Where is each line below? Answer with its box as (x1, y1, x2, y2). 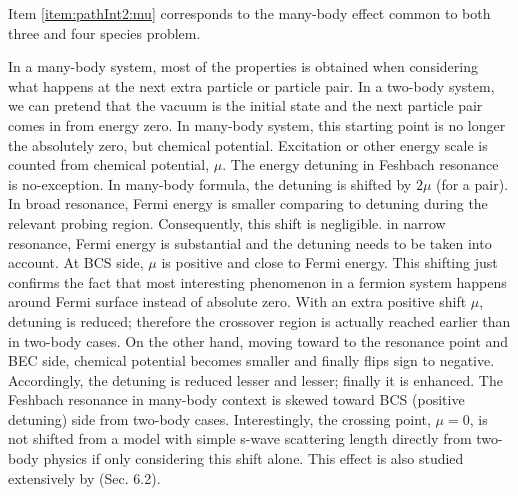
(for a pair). (435, 173, 509, 194)
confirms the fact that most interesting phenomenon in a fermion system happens (8, 271, 507, 292)
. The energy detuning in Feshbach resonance (222, 154, 499, 175)
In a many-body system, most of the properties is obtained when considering (8, 56, 478, 77)
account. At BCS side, (8, 252, 144, 273)
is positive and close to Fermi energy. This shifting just (161, 252, 498, 273)
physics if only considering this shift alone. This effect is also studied (43, 448, 464, 469)
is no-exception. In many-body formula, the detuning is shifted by (8, 173, 412, 194)
